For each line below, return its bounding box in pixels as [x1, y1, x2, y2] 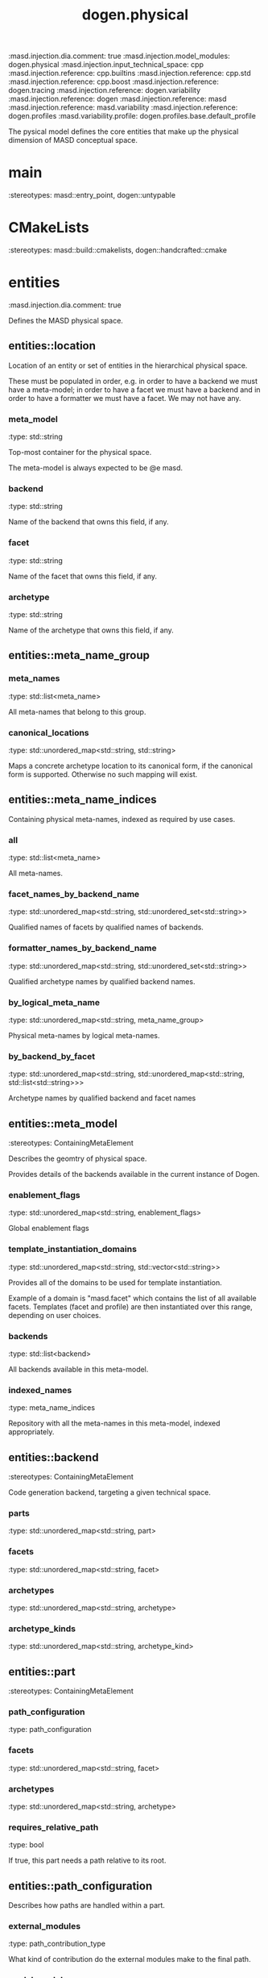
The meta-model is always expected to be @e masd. [8, 463, 183, 473]
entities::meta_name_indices [8, 793, 157, 807]
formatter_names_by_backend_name [8, 942, 157, 954]
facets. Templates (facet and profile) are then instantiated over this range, [8, 1301, 254, 1312]
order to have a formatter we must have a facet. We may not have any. [8, 393, 241, 403]
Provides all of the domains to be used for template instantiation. [8, 1277, 223, 1287]
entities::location [8, 339, 97, 353]
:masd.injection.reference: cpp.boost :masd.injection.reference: [8, 77, 220, 86]
